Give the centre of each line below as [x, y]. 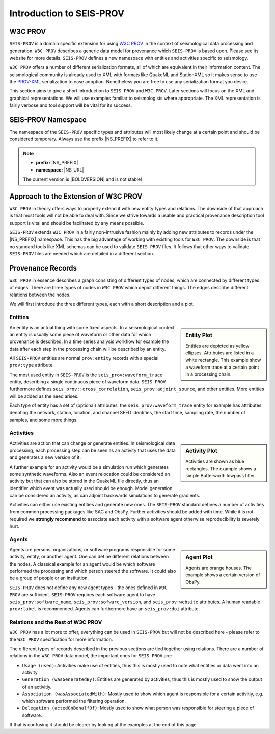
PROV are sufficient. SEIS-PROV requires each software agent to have [82, 595]
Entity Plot [199, 335]
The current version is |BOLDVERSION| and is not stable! [82, 179]
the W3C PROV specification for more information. [61, 639]
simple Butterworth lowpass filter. [221, 476]
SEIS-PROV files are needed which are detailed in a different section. [82, 254]
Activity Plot [201, 451]
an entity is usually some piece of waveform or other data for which [80, 334]
